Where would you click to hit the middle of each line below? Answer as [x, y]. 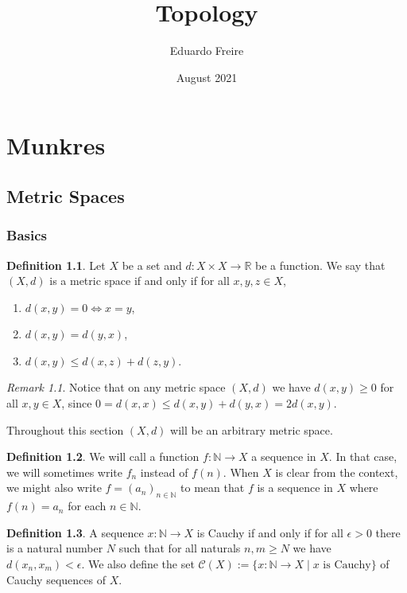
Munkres [56, 145]
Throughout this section [65, 429]
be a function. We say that [320, 265]
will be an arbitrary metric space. [252, 429]
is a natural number [55, 548]
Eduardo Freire [207, 51]
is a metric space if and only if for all [140, 281]
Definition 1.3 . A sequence [75, 532]
